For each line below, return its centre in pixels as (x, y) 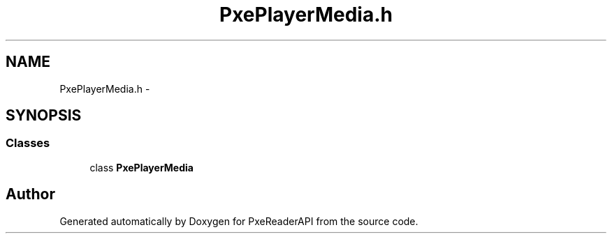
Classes (28, 143)
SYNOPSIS (44, 116)
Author (30, 194)
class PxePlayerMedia (141, 167)
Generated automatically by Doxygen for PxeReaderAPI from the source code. (239, 221)
